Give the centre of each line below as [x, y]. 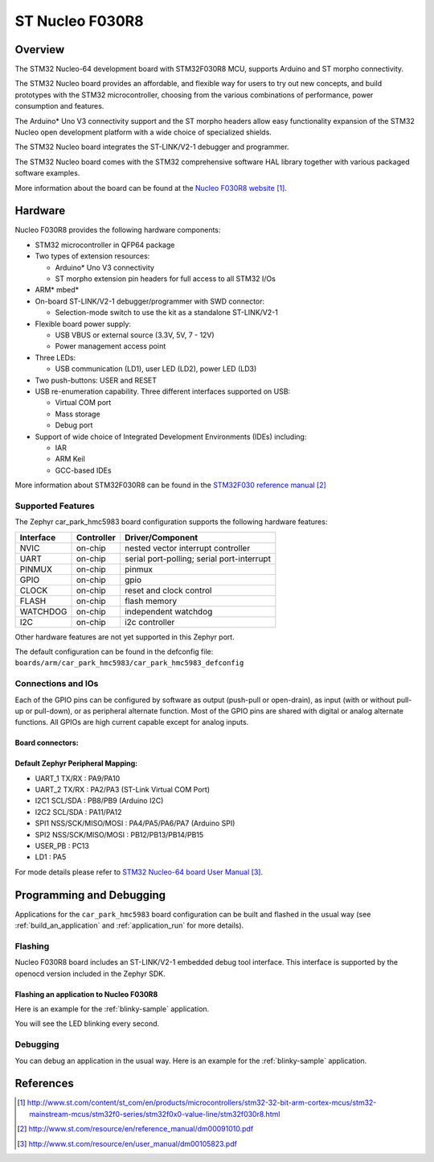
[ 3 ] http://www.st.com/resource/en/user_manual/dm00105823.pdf [127, 1143]
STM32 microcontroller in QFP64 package [105, 245]
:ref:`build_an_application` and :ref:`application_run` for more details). [129, 925]
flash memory [151, 601]
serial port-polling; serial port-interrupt [198, 558]
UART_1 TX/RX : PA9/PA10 [78, 778]
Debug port [74, 425]
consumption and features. [59, 106]
